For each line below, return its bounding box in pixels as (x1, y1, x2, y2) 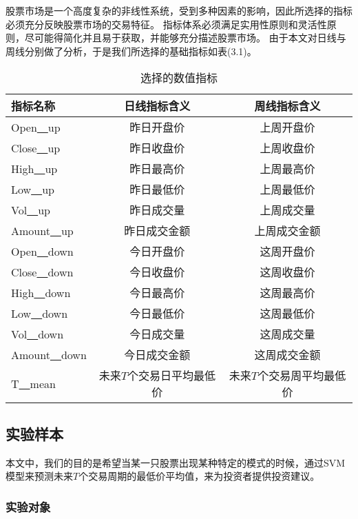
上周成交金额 (254, 223, 321, 239)
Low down (11, 305, 68, 321)
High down (11, 284, 71, 301)
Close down (11, 263, 74, 280)
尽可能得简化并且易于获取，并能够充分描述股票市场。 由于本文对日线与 (24, 30, 346, 45)
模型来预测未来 (6, 469, 73, 483)
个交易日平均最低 (127, 367, 216, 384)
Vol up (11, 201, 50, 218)
